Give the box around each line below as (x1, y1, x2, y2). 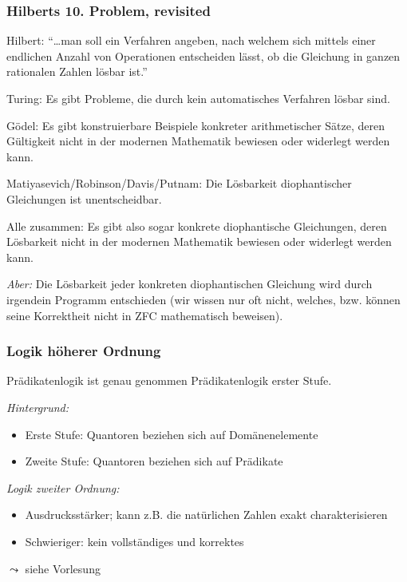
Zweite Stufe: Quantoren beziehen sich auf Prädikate (25, 453, 283, 469)
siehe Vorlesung (25, 560, 101, 576)
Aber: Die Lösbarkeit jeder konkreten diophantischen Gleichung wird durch (6, 275, 373, 292)
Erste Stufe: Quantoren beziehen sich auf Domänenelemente (25, 426, 318, 442)
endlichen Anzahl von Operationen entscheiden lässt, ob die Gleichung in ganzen (6, 47, 401, 64)
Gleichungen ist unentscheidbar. (6, 190, 162, 207)
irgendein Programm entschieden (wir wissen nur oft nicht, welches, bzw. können (6, 291, 401, 307)
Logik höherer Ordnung (6, 341, 161, 361)
